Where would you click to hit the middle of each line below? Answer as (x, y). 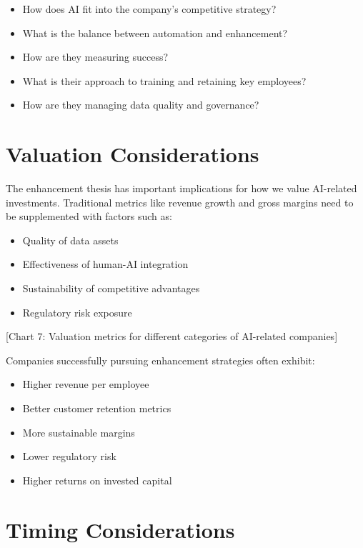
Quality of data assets (70, 240)
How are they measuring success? (95, 57)
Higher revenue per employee (86, 384)
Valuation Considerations (133, 154)
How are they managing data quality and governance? (141, 105)
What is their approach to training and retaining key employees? (164, 80)
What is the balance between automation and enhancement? (155, 33)
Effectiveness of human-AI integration (105, 264)
